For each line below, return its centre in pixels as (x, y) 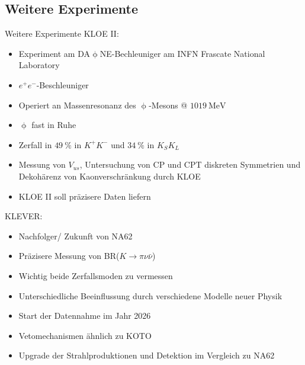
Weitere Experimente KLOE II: (62, 33)
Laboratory (39, 65)
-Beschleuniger (62, 84)
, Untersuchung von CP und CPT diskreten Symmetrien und (190, 164)
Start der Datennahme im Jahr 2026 (85, 316)
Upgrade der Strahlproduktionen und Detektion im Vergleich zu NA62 (147, 355)
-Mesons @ (168, 105)
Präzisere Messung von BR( (69, 256)
